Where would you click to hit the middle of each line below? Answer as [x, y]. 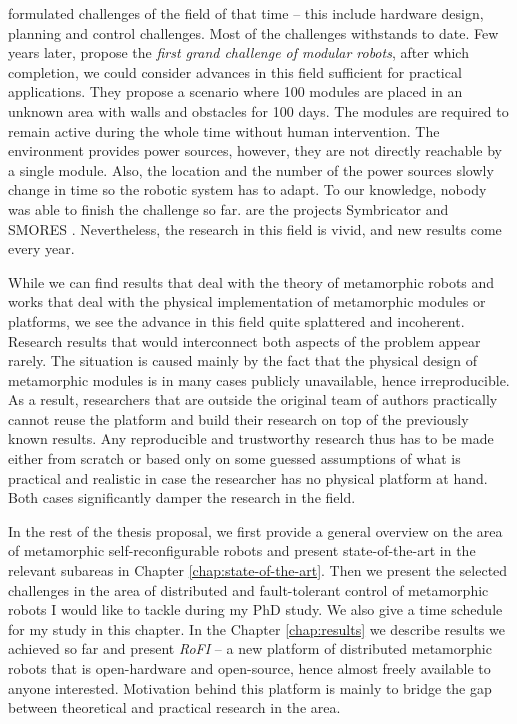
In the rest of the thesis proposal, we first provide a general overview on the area [255, 530]
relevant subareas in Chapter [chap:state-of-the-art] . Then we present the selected [258, 570]
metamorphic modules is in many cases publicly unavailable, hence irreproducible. [259, 379]
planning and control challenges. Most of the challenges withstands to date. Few [253, 32]
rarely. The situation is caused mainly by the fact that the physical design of [243, 360]
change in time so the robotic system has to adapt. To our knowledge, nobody [247, 189]
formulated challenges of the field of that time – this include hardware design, [246, 13]
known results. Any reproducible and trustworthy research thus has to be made [251, 438]
